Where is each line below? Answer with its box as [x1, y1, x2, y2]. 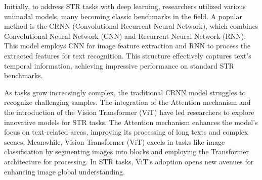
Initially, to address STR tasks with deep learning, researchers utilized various [4, 1, 246, 11]
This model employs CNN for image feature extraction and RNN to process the [4, 40, 251, 51]
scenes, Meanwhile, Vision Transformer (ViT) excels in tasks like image [4, 136, 225, 147]
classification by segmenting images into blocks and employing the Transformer [4, 146, 249, 157]
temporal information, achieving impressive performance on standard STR [4, 60, 234, 71]
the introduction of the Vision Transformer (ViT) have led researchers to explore [4, 106, 254, 117]
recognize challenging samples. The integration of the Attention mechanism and [4, 97, 251, 107]
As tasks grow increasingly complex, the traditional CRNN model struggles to [4, 87, 246, 97]
